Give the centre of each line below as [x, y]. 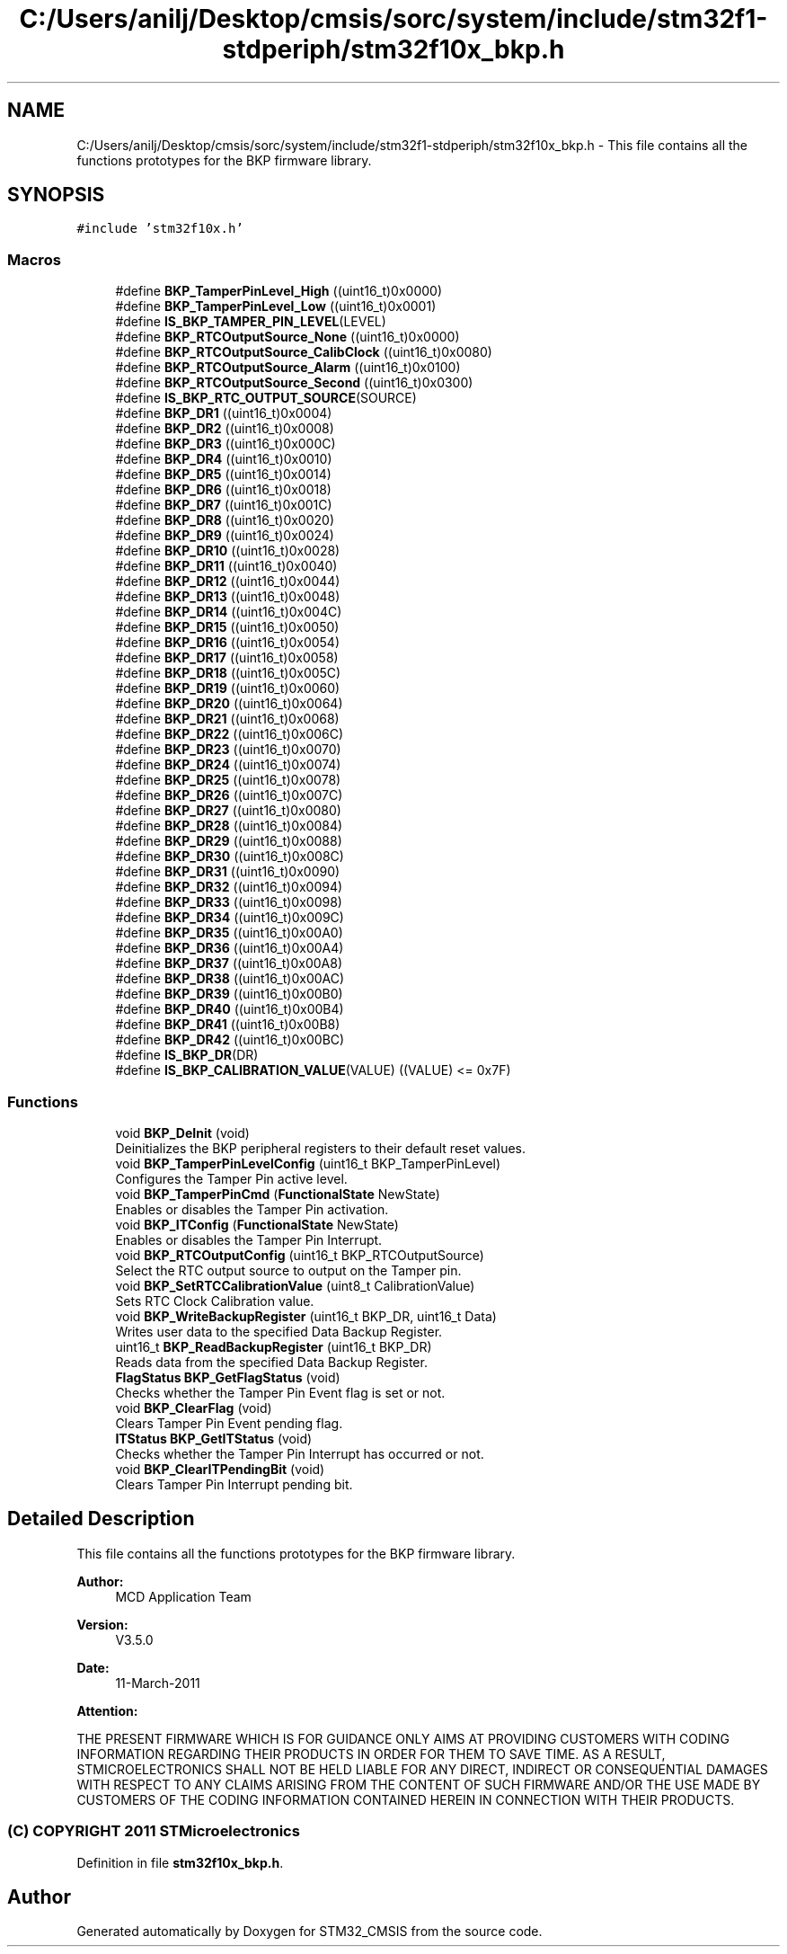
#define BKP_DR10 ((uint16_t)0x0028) [228, 551]
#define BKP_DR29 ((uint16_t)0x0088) [229, 841]
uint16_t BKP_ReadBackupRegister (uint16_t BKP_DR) [274, 1346]
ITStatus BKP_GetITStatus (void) [214, 1438]
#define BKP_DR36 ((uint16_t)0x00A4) [230, 948]
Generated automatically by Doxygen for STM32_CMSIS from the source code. [309, 1932]
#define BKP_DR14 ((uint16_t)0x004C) [229, 612]
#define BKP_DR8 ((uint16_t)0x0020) [225, 520]
